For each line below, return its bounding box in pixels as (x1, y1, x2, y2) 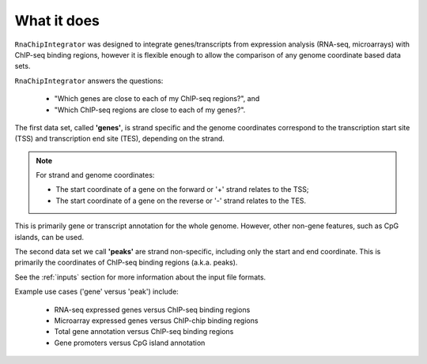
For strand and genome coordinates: (36, 171, 155, 180)
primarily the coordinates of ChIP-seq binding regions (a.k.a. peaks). (14, 257, 238, 268)
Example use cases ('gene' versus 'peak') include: (14, 287, 179, 296)
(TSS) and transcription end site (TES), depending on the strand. (14, 134, 225, 144)
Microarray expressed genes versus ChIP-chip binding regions (54, 316, 259, 325)
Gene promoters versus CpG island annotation (54, 338, 206, 347)
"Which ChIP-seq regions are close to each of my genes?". (54, 105, 246, 114)
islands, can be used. (14, 232, 85, 242)
